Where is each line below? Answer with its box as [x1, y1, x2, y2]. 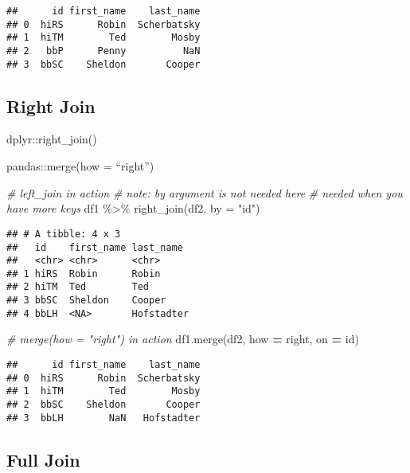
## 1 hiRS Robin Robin [6, 268, 161, 279]
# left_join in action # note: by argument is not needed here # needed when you [6, 184, 403, 201]
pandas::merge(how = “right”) [6, 158, 154, 174]
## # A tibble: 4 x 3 [6, 228, 121, 240]
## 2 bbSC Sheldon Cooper [6, 399, 201, 411]
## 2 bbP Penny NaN [6, 45, 201, 57]
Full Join [6, 447, 80, 471]
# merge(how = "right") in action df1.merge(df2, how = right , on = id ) [6, 330, 359, 347]
